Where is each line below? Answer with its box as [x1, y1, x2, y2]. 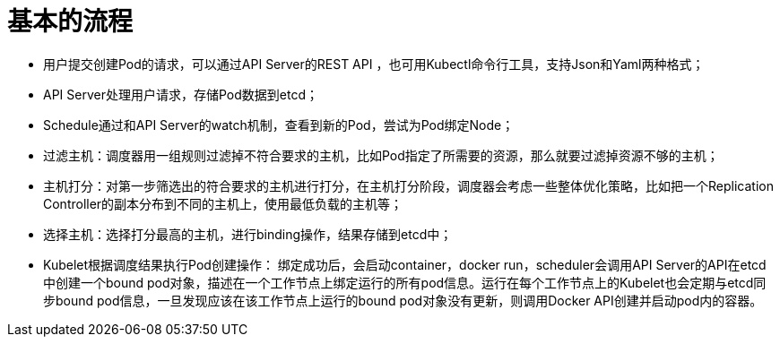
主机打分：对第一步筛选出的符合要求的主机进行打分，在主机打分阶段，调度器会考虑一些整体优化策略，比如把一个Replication [43, 177, 774, 193]
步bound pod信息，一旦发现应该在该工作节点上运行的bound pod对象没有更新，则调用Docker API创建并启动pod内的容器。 [43, 292, 763, 308]
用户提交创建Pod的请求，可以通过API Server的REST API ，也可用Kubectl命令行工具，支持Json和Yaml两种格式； [43, 56, 705, 72]
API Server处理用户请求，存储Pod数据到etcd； [43, 86, 318, 102]
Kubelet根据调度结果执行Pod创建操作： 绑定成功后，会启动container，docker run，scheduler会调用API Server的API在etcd [43, 256, 767, 272]
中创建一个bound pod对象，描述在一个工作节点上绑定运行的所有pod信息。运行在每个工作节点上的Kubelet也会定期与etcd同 [43, 274, 767, 290]
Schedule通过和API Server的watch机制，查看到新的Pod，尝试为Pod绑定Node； [43, 116, 515, 133]
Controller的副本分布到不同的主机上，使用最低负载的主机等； [43, 195, 403, 211]
